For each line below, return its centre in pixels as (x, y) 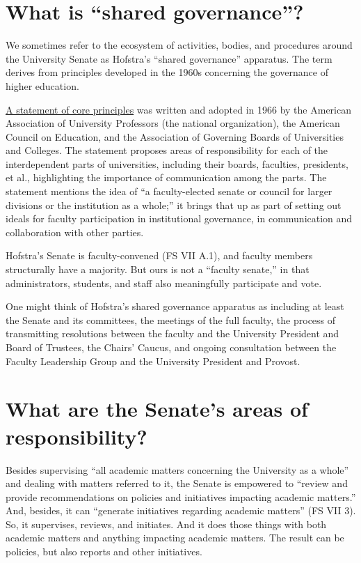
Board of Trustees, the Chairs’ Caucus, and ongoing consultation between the (171, 347)
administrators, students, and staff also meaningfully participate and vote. (164, 283)
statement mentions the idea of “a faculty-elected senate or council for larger (169, 191)
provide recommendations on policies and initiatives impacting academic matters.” (181, 496)
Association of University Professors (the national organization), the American (173, 123)
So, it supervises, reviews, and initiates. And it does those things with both (166, 524)
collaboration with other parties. (75, 232)
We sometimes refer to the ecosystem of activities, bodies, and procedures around (179, 45)
